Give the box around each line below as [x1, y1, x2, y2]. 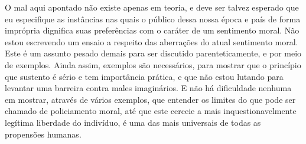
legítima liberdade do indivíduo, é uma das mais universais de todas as [5, 116, 261, 128]
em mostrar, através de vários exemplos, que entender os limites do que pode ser [5, 93, 296, 105]
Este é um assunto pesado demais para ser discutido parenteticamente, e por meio [5, 47, 302, 59]
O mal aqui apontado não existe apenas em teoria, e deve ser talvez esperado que [5, 1, 299, 13]
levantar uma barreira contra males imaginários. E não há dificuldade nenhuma [5, 82, 292, 94]
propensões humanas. [5, 128, 82, 140]
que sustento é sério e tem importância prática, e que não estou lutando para [5, 70, 284, 82]
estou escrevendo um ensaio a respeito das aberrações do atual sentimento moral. [5, 35, 298, 48]
